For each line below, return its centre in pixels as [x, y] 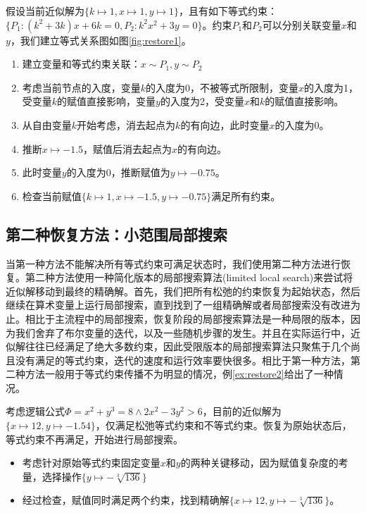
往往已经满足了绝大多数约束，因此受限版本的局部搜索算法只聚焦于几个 [188, 346]
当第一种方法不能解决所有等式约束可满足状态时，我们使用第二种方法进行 [173, 263]
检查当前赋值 [52, 196]
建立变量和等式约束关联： [81, 64]
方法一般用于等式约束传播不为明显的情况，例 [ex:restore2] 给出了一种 [179, 374]
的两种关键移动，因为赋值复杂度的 [259, 463]
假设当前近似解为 [45, 11]
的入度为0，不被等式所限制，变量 [222, 87]
